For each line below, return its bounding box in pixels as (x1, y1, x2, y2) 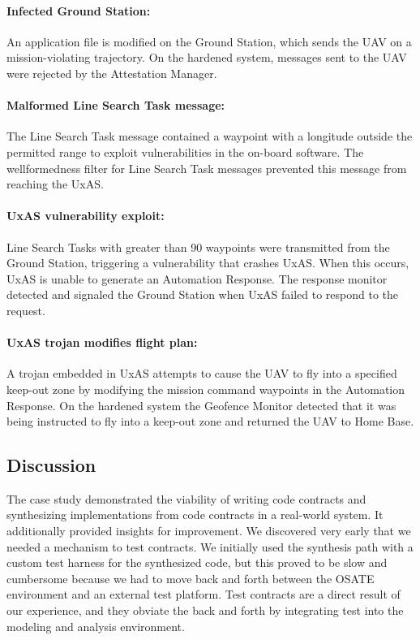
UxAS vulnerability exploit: (6, 207, 165, 224)
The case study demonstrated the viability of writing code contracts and (6, 490, 366, 507)
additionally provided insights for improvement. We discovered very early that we (6, 522, 411, 539)
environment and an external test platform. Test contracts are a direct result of (6, 586, 401, 603)
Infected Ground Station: (6, 2, 151, 19)
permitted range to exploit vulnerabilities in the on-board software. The (6, 143, 364, 160)
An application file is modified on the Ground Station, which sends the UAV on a (6, 32, 412, 50)
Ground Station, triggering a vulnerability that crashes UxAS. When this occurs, (6, 254, 409, 271)
